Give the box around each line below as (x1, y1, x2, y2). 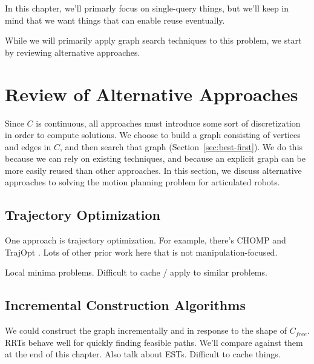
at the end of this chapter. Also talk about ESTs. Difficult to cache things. (5, 348, 281, 360)
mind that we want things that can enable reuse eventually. (5, 13, 225, 26)
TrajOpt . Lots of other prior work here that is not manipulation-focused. (5, 245, 278, 258)
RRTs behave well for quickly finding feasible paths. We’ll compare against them (5, 336, 303, 348)
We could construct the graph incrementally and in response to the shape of (5, 324, 287, 337)
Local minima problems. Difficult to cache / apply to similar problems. (5, 266, 267, 279)
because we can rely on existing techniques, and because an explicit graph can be (5, 152, 306, 165)
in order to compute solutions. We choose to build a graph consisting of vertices (5, 128, 301, 141)
